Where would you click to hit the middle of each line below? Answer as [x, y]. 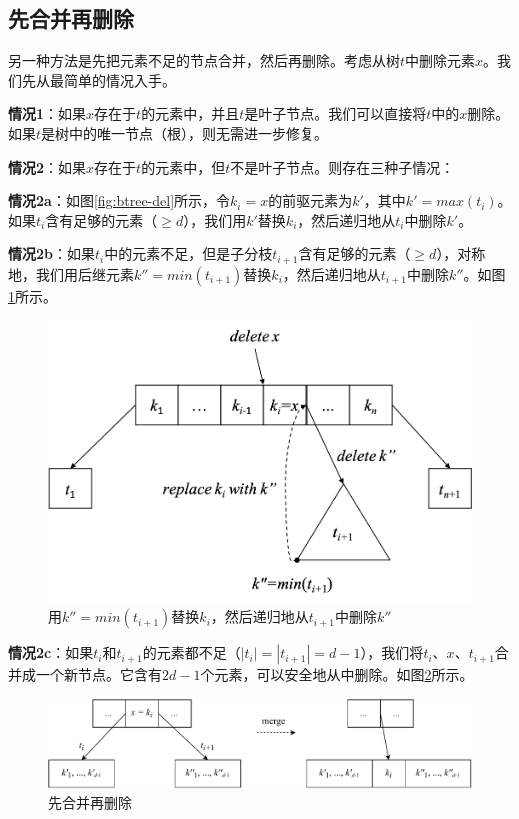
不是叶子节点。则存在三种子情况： [342, 166]
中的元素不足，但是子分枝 [188, 253]
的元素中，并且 [190, 113]
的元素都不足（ [191, 652]
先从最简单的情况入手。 [98, 79]
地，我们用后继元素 [71, 273]
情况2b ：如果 [51, 253]
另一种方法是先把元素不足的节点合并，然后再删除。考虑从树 [204, 60]
